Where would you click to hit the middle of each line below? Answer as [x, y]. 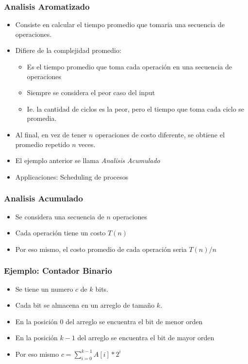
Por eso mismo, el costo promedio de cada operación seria [101, 249]
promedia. [42, 118]
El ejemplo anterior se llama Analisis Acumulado [88, 160]
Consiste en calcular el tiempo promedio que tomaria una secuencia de [120, 25]
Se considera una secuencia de [60, 216]
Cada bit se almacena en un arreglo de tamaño [85, 305]
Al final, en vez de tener [51, 134]
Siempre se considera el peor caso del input [91, 92]
